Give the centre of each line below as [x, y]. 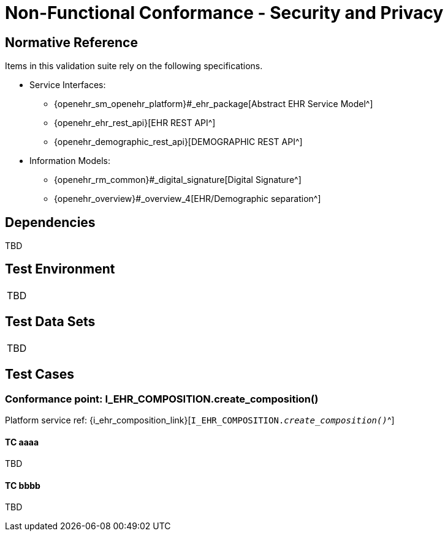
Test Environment [60, 269]
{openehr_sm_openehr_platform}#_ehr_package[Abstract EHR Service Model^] [214, 104]
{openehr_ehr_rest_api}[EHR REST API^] [135, 123]
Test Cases [40, 374]
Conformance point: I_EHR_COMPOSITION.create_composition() [162, 399]
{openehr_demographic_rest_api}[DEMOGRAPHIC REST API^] [178, 142]
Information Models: [70, 161]
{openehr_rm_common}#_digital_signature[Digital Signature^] [178, 180]
